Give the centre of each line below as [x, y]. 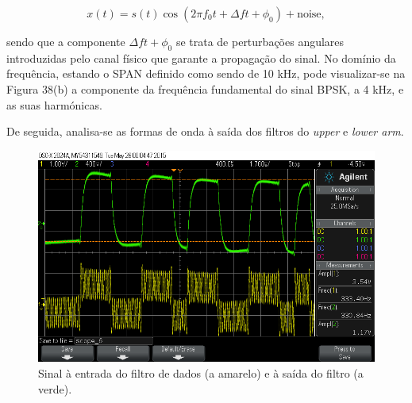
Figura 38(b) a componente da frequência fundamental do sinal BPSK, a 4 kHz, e [205, 88]
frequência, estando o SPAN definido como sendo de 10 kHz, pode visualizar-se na [206, 73]
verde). [55, 388]
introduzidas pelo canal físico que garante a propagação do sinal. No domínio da [201, 58]
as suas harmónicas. [54, 104]
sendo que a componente [66, 41]
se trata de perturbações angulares [260, 41]
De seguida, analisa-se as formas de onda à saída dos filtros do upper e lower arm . [205, 131]
